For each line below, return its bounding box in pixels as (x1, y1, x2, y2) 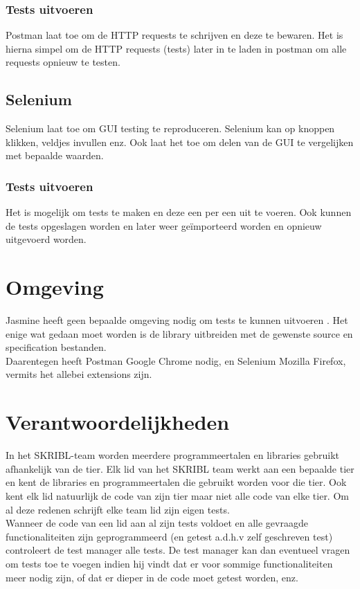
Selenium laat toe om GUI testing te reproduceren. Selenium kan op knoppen (6, 121, 335, 136)
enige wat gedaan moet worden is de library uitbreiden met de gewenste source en (6, 326, 353, 341)
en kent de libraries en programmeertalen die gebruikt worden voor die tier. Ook (6, 475, 347, 489)
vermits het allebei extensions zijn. (6, 367, 152, 381)
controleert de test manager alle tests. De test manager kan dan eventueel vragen (6, 543, 350, 557)
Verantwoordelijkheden (6, 408, 230, 436)
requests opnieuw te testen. (6, 55, 120, 69)
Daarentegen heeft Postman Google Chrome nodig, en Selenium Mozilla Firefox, (6, 353, 346, 368)
